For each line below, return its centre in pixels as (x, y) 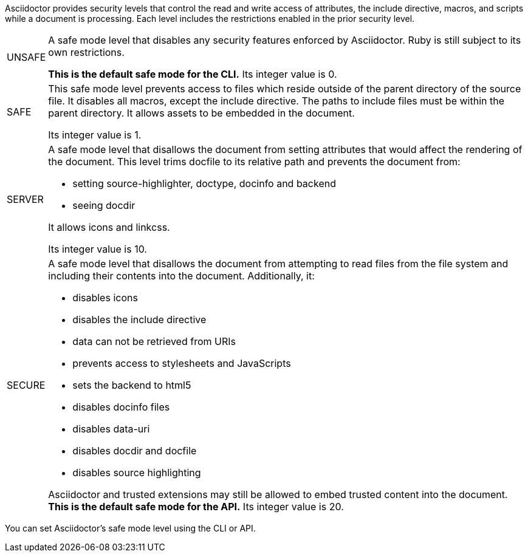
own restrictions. (86, 52)
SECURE (26, 385)
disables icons (105, 298)
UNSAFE (26, 57)
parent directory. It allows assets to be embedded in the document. (201, 113)
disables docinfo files (121, 407)
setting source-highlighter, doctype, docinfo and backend (204, 183)
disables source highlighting (137, 473)
